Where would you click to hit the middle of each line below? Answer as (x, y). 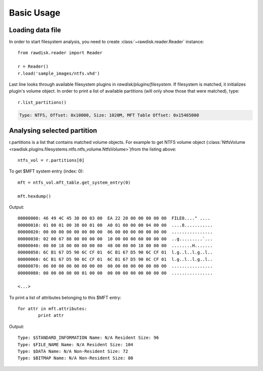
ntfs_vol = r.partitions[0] (51, 160)
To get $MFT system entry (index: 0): (46, 171)
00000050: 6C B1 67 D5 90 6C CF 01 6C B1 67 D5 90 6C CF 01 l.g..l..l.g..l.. (115, 253)
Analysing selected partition (53, 131)
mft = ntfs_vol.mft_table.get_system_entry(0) (74, 182)
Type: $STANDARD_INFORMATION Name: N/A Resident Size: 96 (88, 338)
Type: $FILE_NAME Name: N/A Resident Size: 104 (75, 344)
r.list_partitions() (42, 102)
